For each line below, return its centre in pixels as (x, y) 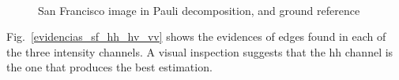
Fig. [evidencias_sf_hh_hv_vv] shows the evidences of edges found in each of (196, 36)
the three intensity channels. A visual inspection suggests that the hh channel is (200, 51)
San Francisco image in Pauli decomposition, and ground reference (199, 10)
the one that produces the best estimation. (109, 67)
